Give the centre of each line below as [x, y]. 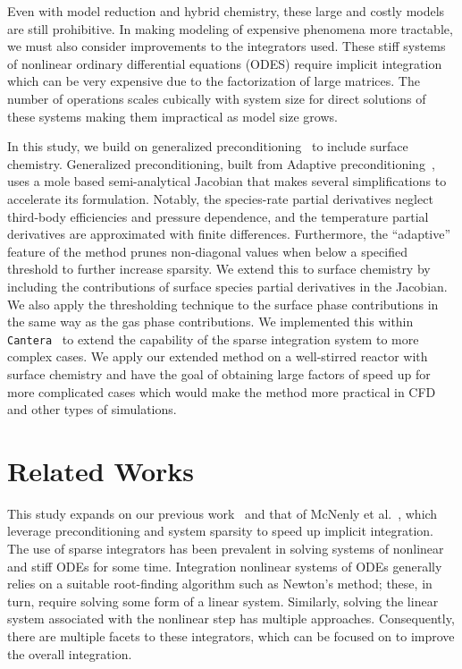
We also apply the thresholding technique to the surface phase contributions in [223, 304]
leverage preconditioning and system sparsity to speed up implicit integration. [220, 531]
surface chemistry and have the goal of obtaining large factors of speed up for [219, 373]
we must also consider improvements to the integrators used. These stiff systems [227, 46]
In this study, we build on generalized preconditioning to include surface [208, 146]
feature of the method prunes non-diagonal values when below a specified [207, 251]
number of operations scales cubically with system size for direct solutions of [217, 98]
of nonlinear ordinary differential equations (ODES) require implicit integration [225, 63]
